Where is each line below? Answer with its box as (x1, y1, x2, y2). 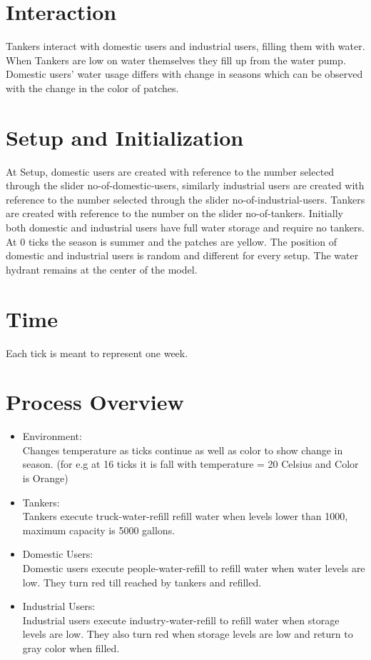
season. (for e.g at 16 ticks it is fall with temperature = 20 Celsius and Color (22, 456, 359, 471)
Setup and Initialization (6, 122, 244, 151)
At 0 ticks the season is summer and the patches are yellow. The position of (6, 234, 337, 249)
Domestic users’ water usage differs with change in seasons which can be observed (6, 66, 363, 81)
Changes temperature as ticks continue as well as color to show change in (22, 442, 343, 457)
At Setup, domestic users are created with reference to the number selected (6, 164, 335, 179)
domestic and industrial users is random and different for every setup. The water (6, 248, 359, 263)
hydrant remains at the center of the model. (6, 261, 198, 276)
